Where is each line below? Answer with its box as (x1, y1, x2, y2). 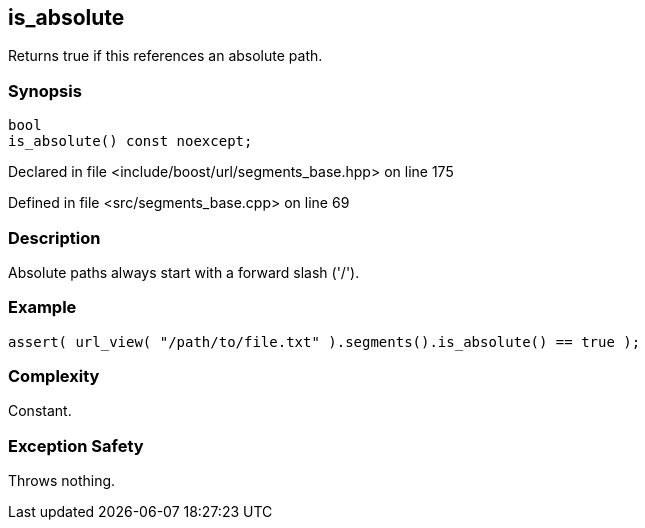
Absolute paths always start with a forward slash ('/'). (8, 263, 360, 281)
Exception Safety (8, 435, 144, 456)
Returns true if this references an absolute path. (8, 47, 323, 65)
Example (8, 297, 77, 318)
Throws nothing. (8, 472, 116, 490)
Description (8, 227, 101, 248)
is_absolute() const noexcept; (8, 133, 253, 150)
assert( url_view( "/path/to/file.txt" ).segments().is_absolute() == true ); (8, 333, 641, 350)
